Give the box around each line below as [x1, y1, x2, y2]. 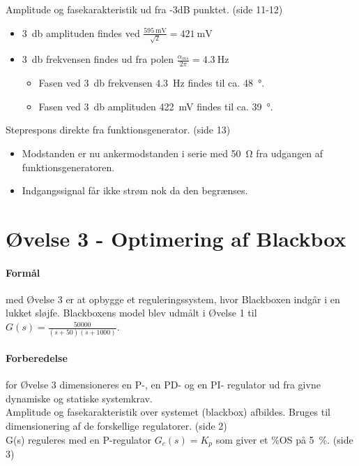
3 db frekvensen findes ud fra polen [22, 52, 174, 66]
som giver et [215, 432, 268, 446]
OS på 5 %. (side [279, 432, 353, 446]
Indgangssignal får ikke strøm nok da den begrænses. [22, 183, 248, 198]
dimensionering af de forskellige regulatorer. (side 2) [6, 418, 227, 432]
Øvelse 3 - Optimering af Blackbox [6, 224, 346, 252]
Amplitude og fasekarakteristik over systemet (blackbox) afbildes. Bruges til [6, 405, 330, 419]
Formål [6, 265, 40, 279]
